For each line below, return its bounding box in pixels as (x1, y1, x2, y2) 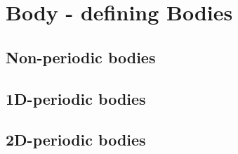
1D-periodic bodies (6, 87, 146, 109)
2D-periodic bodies (6, 129, 146, 150)
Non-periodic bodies (6, 46, 156, 68)
